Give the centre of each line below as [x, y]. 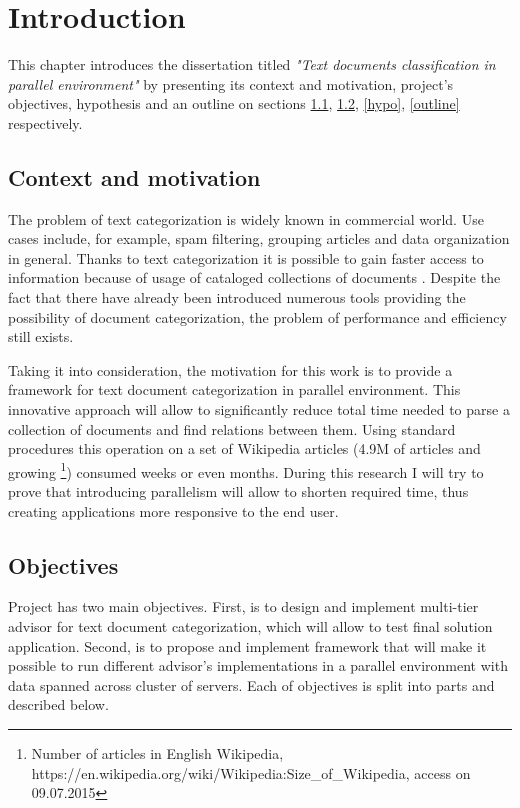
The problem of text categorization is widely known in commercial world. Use [246, 218]
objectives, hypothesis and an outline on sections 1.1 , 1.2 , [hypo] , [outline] [234, 103]
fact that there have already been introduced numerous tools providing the [237, 297]
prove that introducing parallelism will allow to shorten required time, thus [238, 491]
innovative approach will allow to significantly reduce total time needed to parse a [259, 409]
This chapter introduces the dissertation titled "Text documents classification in [252, 64]
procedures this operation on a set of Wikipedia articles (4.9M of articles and [244, 448]
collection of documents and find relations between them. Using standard [232, 428]
